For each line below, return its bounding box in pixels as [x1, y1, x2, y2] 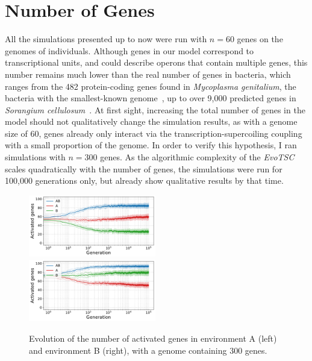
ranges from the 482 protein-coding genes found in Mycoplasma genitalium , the [5, 80, 296, 92]
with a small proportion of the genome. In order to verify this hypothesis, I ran [5, 139, 297, 151]
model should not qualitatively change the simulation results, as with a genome [5, 115, 298, 128]
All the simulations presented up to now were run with [5, 33, 207, 45]
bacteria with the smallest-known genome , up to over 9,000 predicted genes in [5, 92, 296, 104]
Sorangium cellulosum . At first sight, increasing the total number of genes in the [5, 103, 305, 116]
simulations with [5, 151, 66, 163]
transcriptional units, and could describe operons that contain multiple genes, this [5, 56, 308, 69]
